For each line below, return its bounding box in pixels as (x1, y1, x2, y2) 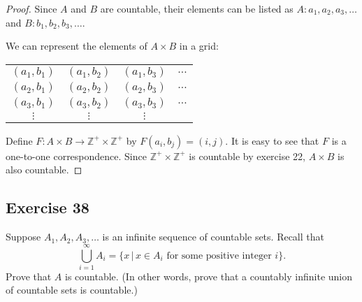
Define (6, 133, 33, 148)
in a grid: (179, 38, 219, 53)
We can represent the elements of (6, 38, 147, 53)
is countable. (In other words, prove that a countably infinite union (65, 268, 353, 283)
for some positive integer (166, 250, 272, 261)
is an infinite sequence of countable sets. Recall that (102, 229, 324, 244)
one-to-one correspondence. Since (6, 148, 147, 163)
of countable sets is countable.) (6, 282, 138, 297)
